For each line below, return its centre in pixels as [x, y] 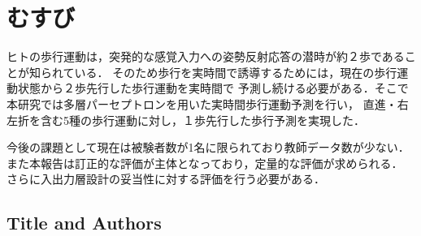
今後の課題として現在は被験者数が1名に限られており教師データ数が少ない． [208, 147]
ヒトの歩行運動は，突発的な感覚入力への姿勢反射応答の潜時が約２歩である [206, 56]
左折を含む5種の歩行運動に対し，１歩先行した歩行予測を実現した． [186, 120]
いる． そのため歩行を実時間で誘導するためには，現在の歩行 [236, 72]
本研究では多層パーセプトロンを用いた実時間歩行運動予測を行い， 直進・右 [208, 103]
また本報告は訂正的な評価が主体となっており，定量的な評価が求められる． [205, 163]
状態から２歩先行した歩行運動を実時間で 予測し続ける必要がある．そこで [213, 88]
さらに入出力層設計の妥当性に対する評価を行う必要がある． [166, 179]
